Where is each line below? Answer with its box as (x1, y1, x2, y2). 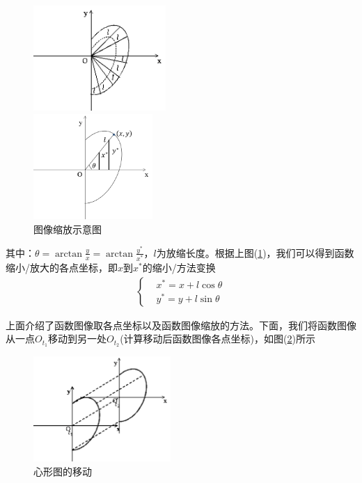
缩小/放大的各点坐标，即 (6, 260, 118, 275)
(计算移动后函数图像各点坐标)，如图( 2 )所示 (120, 331, 315, 346)
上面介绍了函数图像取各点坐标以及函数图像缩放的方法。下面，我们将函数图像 (6, 317, 356, 332)
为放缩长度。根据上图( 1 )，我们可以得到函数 (156, 245, 354, 260)
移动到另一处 (48, 331, 107, 346)
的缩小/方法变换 (142, 260, 216, 275)
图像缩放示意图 (33, 221, 102, 236)
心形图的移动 (33, 464, 92, 478)
